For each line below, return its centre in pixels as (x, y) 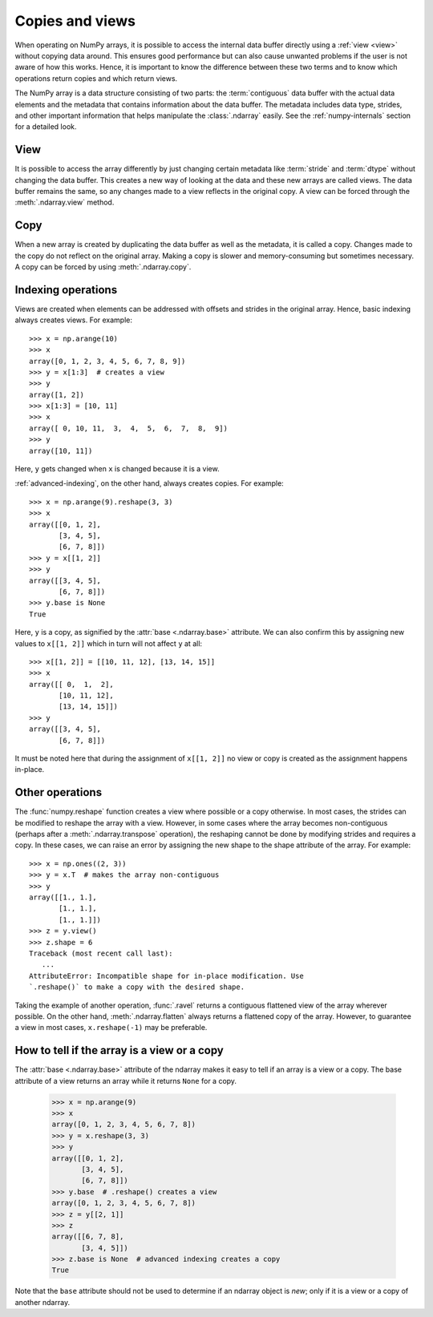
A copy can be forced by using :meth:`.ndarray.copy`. (103, 267)
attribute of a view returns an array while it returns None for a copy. (125, 1081)
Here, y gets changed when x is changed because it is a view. (117, 469)
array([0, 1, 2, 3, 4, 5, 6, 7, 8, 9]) (107, 361)
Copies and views (75, 21)
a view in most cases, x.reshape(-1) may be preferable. (111, 1028)
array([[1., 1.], (63, 897)
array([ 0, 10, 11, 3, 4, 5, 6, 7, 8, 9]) (129, 428)
